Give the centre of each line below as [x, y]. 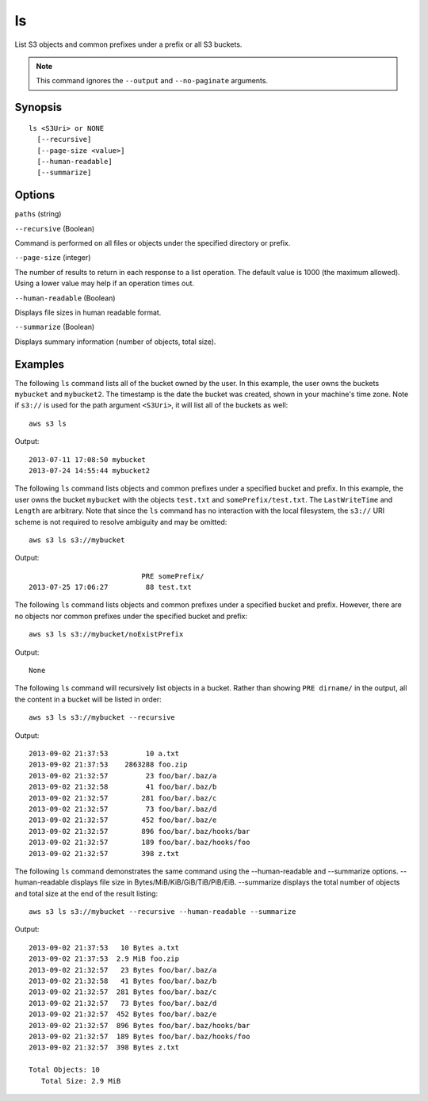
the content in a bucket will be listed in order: [88, 699]
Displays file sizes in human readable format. [88, 312]
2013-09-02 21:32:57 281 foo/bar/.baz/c [123, 798]
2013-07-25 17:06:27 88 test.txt [110, 587]
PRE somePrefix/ [173, 576]
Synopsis [38, 107]
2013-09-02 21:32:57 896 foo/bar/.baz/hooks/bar [139, 831]
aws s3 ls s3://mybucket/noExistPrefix [106, 635]
